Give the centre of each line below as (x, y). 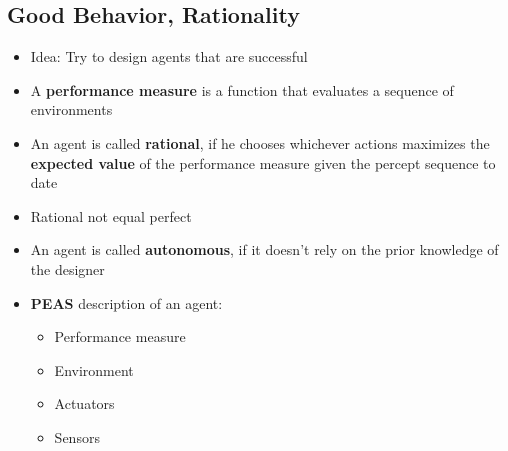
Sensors (77, 436)
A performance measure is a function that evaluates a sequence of (242, 89)
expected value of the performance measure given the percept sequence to (263, 162)
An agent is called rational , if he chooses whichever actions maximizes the (260, 142)
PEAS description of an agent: (126, 302)
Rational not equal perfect (111, 215)
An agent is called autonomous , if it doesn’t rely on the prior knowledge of (264, 249)
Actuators (84, 403)
